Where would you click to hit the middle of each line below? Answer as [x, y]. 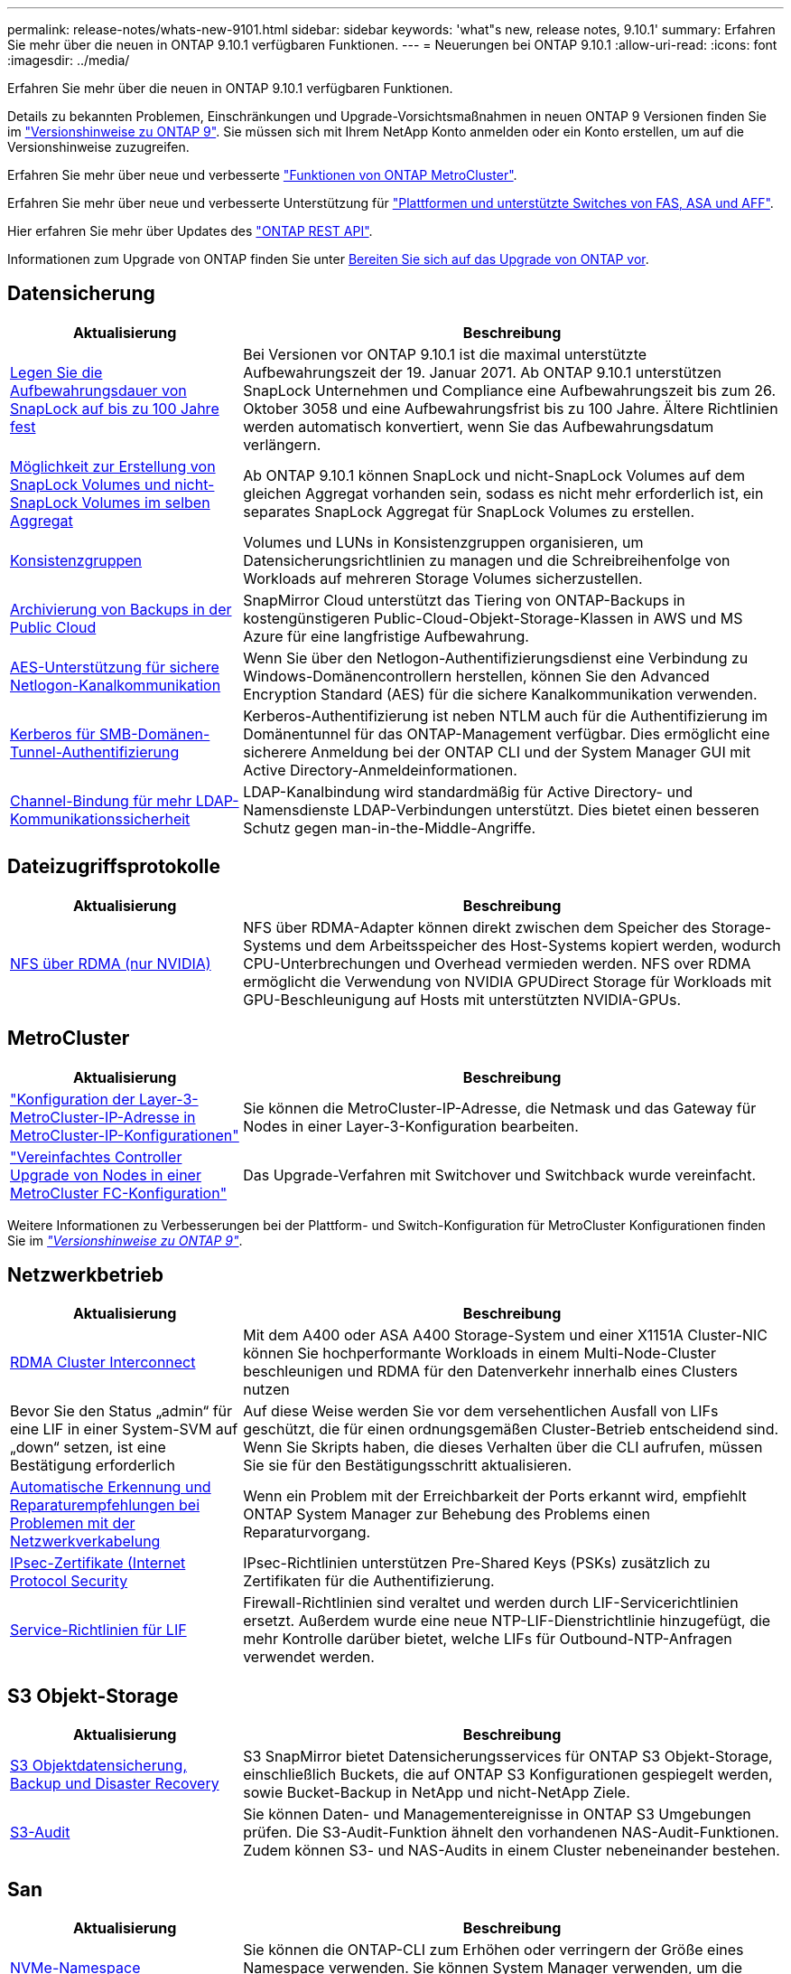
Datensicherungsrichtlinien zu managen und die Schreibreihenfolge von [487, 560]
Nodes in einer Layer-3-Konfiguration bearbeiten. [411, 1126]
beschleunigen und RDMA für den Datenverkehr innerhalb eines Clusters [490, 1372]
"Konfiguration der [73, 1099]
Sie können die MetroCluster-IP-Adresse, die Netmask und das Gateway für [500, 1108]
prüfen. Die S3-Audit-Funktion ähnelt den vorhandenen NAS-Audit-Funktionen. [511, 1833]
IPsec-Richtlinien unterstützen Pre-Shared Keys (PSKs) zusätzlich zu [477, 1563]
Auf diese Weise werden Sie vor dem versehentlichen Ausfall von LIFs [481, 1411]
